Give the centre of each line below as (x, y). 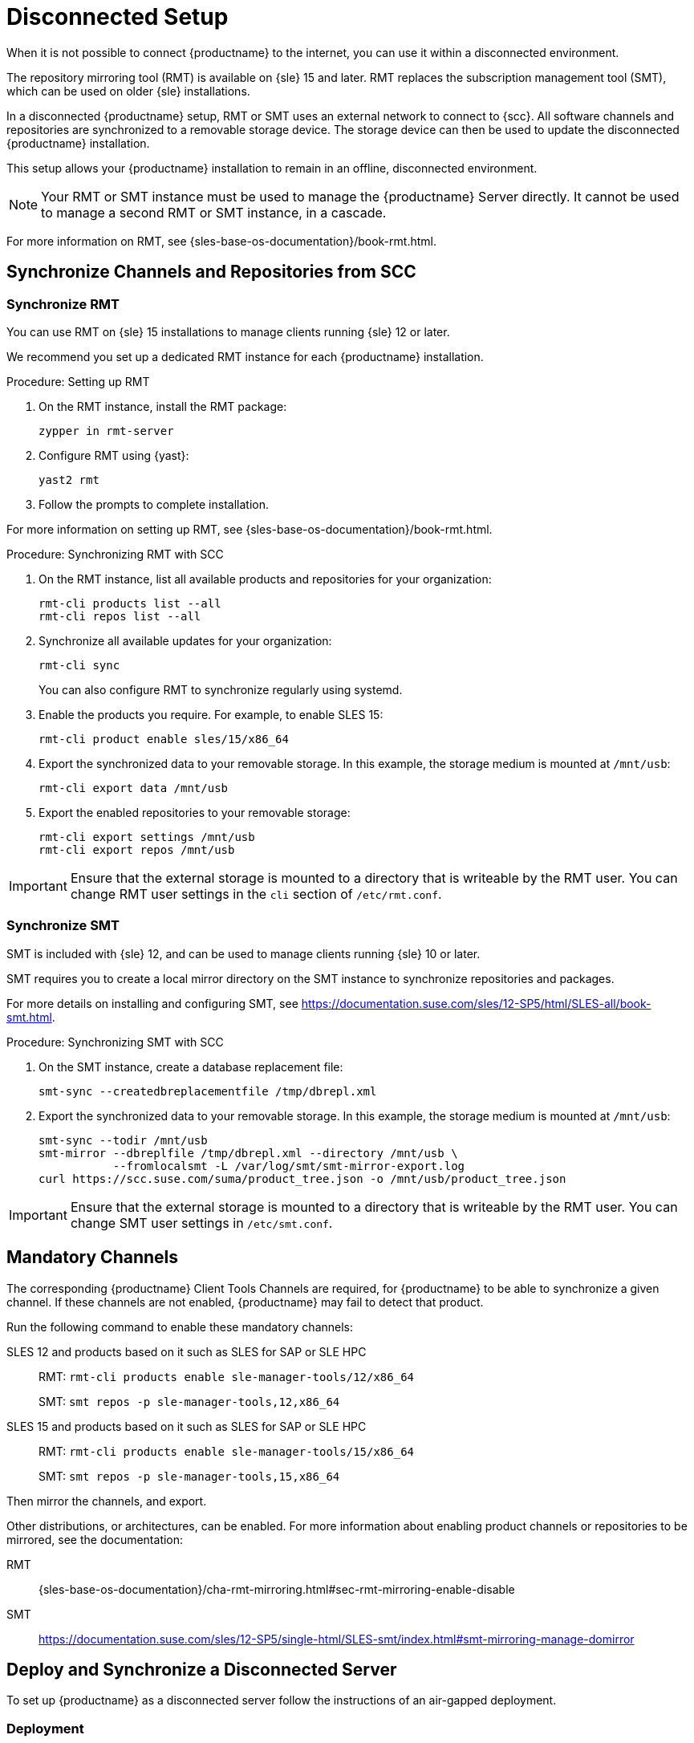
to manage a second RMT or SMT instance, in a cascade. (214, 212)
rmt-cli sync (79, 665)
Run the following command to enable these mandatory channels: (180, 1327)
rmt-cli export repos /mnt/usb (137, 849)
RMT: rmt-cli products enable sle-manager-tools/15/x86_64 (226, 1451)
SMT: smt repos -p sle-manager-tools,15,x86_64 (189, 1476)
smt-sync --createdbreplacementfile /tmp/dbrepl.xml (208, 1091)
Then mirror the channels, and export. (107, 1501)
